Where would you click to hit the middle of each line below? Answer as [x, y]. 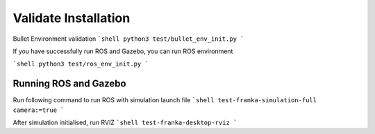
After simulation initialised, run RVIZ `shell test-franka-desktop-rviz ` [125, 123]
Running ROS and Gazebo [69, 84]
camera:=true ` [39, 110]
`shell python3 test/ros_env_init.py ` [81, 64]
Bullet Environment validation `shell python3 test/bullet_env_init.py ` [128, 39]
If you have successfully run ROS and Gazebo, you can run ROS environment [123, 51]
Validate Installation [72, 18]
